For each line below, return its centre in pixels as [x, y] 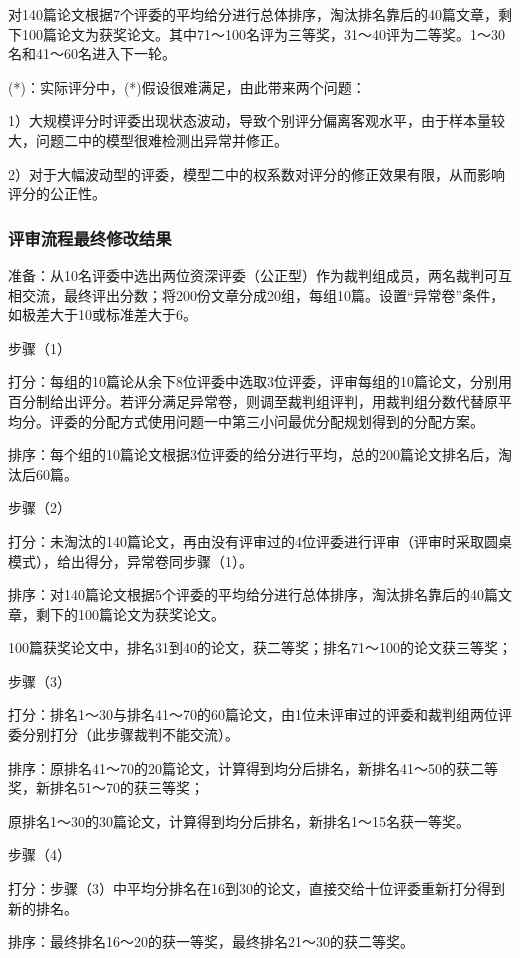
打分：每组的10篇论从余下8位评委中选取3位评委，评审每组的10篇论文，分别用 [260, 381]
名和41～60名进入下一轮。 [92, 53]
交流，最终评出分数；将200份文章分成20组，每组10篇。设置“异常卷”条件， [263, 294]
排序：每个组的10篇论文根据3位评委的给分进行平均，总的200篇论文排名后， [253, 454]
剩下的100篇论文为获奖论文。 [130, 613]
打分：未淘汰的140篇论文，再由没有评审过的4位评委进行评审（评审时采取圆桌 [260, 540]
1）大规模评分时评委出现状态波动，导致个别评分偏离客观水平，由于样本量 [249, 120]
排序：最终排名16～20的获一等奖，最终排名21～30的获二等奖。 [211, 941]
